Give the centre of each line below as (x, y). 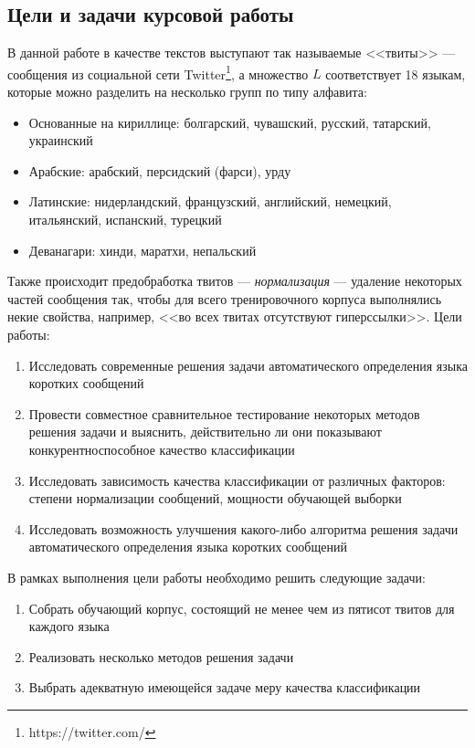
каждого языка (69, 626)
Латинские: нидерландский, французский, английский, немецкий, (210, 201)
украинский (61, 140)
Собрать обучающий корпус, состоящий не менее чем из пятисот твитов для (242, 608)
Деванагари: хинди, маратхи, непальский (142, 250)
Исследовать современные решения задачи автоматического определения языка (248, 365)
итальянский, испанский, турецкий (125, 220)
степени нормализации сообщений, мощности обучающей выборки (215, 498)
